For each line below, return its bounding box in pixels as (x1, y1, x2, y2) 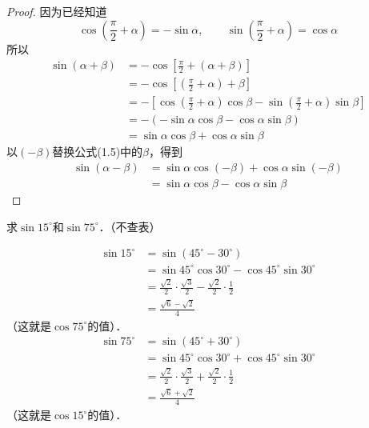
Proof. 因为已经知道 (6, 3, 107, 19)
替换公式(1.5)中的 (52, 143, 143, 160)
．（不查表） (98, 218, 161, 234)
